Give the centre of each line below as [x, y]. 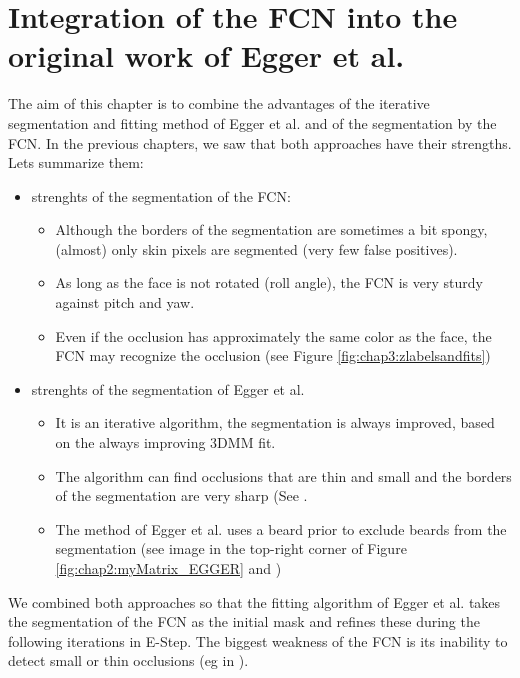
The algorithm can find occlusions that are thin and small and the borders [283, 475]
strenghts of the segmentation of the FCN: [161, 195]
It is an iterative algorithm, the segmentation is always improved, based [275, 422]
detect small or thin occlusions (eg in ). [128, 660]
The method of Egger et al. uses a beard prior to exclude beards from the [281, 528]
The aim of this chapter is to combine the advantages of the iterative [219, 103]
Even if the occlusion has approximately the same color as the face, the [273, 335]
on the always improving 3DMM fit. [165, 442]
